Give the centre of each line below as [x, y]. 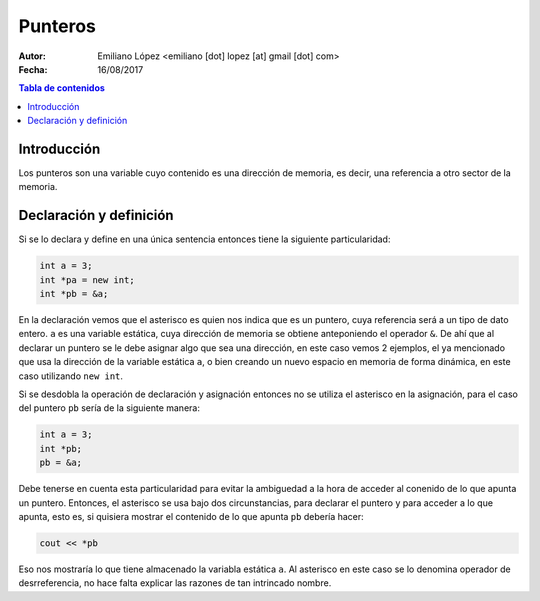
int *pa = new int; [87, 279]
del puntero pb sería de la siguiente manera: [109, 408]
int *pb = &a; [74, 294]
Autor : [32, 56]
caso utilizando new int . [71, 376]
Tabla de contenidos [61, 88]
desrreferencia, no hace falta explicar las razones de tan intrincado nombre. [175, 583]
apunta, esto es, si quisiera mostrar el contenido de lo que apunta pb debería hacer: [191, 516]
